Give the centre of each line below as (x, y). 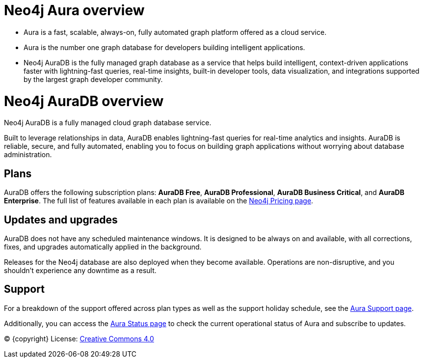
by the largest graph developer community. (93, 79)
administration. (28, 155)
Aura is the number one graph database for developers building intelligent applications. (164, 47)
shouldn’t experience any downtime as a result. (80, 270)
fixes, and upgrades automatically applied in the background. (103, 247)
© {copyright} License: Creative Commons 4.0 (79, 338)
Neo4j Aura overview (74, 10)
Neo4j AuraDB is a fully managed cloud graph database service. (108, 123)
